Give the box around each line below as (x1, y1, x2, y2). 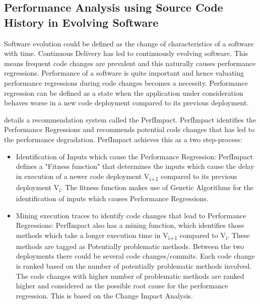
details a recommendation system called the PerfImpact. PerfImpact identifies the (4, 114, 256, 125)
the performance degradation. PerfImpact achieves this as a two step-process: (4, 134, 242, 144)
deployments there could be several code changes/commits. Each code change (16, 251, 255, 261)
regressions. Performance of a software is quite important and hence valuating (4, 68, 244, 78)
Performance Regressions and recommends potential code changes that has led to (4, 124, 255, 135)
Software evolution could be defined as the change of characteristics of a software (4, 38, 254, 48)
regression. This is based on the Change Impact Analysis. (16, 290, 193, 300)
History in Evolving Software (4, 14, 159, 30)
